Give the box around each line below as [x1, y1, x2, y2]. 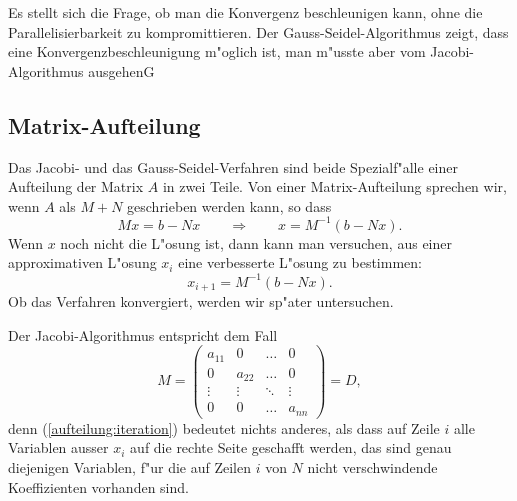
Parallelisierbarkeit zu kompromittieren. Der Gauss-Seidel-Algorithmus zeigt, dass [8, 21, 509, 42]
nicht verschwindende [307, 456, 438, 477]
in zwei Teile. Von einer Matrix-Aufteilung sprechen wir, [162, 176, 507, 197]
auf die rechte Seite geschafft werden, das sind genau [130, 437, 452, 458]
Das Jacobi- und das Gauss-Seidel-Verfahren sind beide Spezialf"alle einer [8, 156, 458, 177]
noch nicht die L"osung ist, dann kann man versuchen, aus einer [60, 232, 452, 253]
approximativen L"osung [8, 252, 157, 273]
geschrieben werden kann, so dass [127, 195, 332, 216]
